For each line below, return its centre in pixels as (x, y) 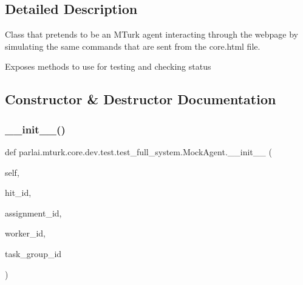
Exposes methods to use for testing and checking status (108, 66)
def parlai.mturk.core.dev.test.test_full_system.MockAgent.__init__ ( (138, 151)
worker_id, (25, 233)
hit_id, (18, 193)
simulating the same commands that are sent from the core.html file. (133, 46)
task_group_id (33, 253)
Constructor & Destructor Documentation (141, 99)
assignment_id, (33, 213)
